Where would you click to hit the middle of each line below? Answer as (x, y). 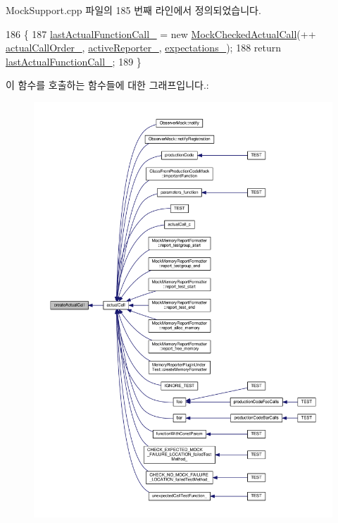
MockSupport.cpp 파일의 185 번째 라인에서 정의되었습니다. (133, 10)
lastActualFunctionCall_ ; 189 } (74, 61)
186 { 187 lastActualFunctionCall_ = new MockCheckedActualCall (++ (161, 33)
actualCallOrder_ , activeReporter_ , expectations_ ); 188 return (144, 48)
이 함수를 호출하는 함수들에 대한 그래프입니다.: (107, 85)
